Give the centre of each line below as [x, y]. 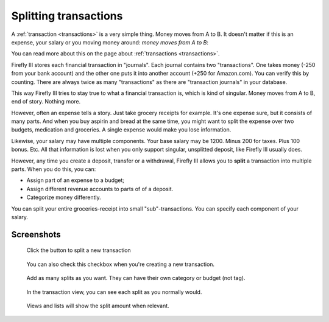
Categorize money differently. [64, 197]
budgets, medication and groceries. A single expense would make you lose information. [121, 130]
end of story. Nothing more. [46, 102]
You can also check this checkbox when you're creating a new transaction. [121, 264]
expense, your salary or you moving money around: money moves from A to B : [110, 42]
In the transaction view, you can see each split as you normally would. [114, 292]
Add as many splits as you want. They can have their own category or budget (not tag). [136, 278]
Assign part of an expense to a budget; [76, 180]
